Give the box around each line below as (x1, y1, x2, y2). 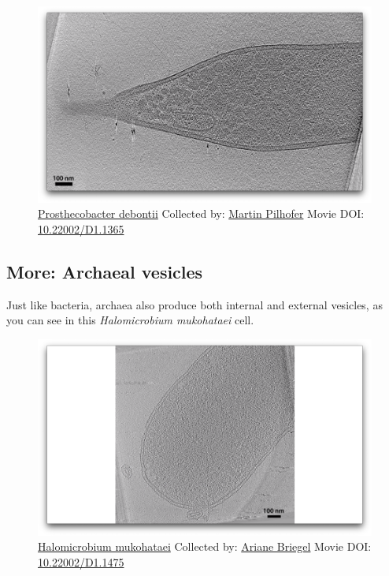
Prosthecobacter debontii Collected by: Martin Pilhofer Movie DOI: (38, 205, 365, 222)
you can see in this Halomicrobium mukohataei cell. (6, 312, 254, 328)
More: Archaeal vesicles (6, 259, 203, 283)
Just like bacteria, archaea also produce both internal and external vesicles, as (6, 296, 383, 312)
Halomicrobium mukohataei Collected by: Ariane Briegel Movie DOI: (38, 538, 372, 555)
